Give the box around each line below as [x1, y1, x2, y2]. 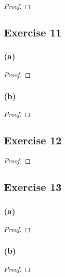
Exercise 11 [4, 24, 62, 39]
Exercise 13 [4, 179, 62, 194]
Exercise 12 [4, 133, 62, 148]
